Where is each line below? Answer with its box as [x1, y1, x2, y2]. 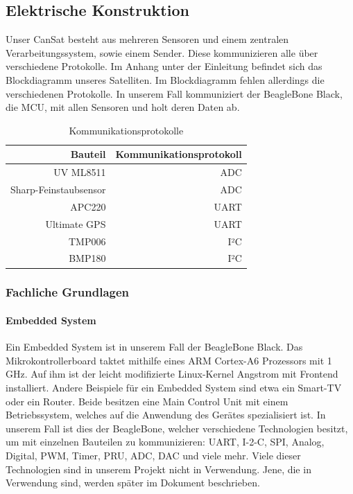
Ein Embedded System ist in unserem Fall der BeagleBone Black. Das [6, 339, 303, 354]
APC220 [70, 199, 106, 213]
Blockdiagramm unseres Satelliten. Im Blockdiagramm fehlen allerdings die [6, 72, 325, 87]
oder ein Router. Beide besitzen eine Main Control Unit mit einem [6, 394, 289, 408]
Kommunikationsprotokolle [69, 123, 184, 137]
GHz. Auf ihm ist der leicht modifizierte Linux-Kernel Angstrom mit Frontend [6, 367, 338, 381]
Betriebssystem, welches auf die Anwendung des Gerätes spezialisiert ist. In [6, 407, 326, 422]
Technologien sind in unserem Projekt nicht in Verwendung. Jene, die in [6, 461, 311, 476]
